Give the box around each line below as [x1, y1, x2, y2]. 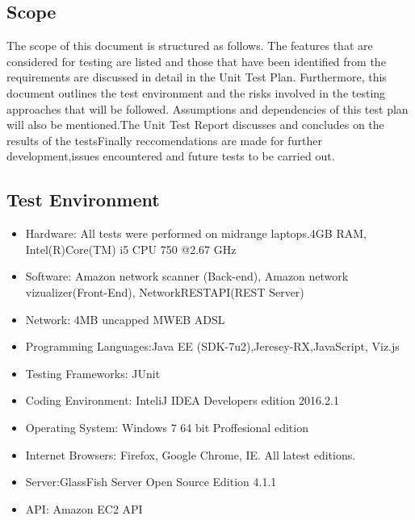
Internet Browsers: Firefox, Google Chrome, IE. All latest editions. [25, 446, 356, 463]
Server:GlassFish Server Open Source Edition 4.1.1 [25, 473, 277, 490]
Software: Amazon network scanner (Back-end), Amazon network [25, 268, 349, 285]
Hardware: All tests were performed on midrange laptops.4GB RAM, [25, 225, 367, 242]
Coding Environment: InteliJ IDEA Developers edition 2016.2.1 [25, 392, 339, 409]
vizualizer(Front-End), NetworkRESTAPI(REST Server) [25, 283, 304, 300]
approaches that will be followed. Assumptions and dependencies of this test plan [6, 100, 409, 117]
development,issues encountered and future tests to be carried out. [6, 148, 335, 164]
